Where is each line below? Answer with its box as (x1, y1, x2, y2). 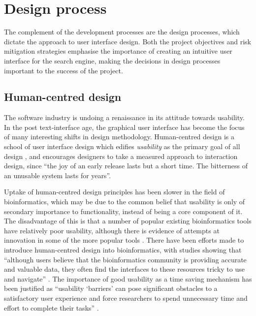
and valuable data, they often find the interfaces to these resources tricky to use (4, 264, 245, 274)
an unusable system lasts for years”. (4, 170, 111, 180)
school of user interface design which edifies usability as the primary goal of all (4, 141, 240, 152)
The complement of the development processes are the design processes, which (4, 27, 240, 37)
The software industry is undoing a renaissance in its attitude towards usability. (4, 112, 245, 123)
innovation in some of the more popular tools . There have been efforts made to (4, 235, 244, 245)
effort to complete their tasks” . (4, 302, 99, 313)
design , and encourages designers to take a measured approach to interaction (4, 151, 238, 161)
